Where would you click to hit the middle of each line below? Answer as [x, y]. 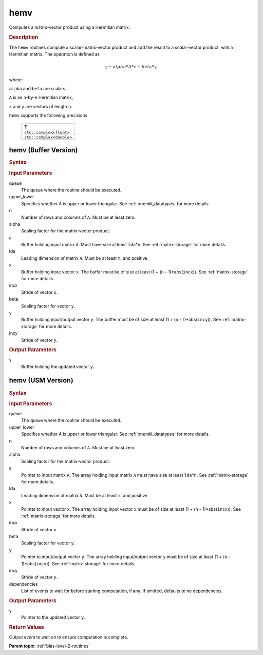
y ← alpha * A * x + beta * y [131, 67]
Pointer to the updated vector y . [53, 617]
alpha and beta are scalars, [38, 88]
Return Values [27, 627]
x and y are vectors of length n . [41, 106]
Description [24, 38]
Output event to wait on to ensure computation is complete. [69, 637]
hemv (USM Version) [41, 380]
